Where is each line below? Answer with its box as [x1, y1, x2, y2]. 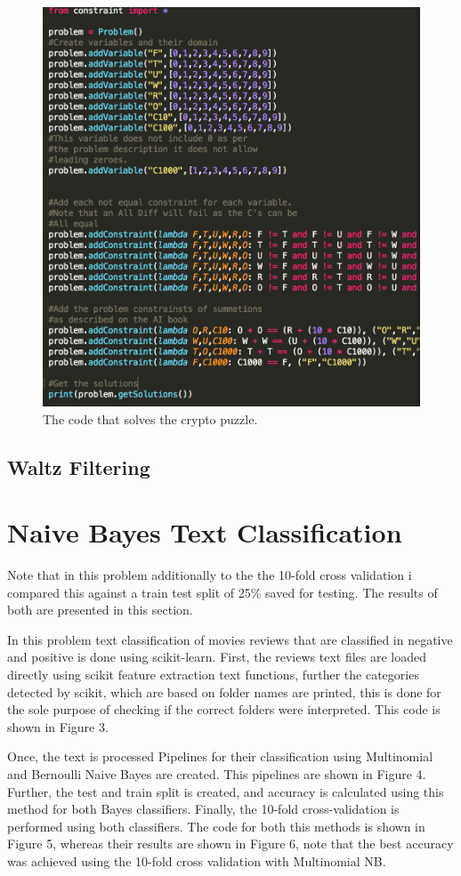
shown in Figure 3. [7, 717, 109, 735]
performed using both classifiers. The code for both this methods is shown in [7, 816, 425, 835]
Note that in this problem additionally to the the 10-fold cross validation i [7, 566, 412, 584]
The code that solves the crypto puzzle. [43, 409, 258, 428]
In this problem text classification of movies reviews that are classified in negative [7, 630, 453, 648]
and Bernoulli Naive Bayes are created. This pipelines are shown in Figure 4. [7, 765, 426, 784]
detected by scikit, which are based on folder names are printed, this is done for [7, 682, 441, 701]
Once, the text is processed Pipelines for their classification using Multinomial [7, 747, 433, 766]
